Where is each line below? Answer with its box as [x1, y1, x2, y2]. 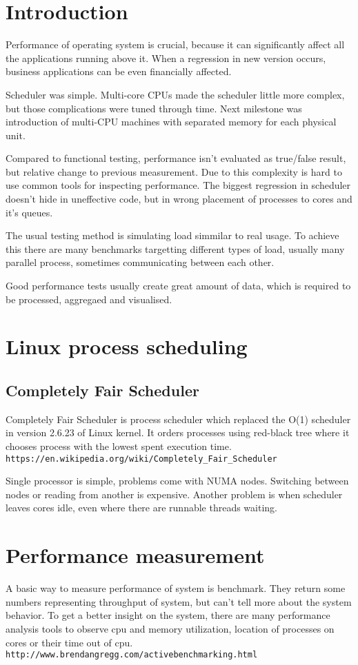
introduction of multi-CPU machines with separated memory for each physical [6, 114, 337, 129]
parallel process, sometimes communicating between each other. [6, 255, 275, 269]
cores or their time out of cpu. [6, 635, 133, 649]
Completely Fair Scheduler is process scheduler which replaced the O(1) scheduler [6, 411, 351, 426]
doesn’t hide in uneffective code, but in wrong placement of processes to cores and [6, 192, 352, 206]
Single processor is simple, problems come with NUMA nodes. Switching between [6, 473, 349, 488]
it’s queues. [6, 205, 53, 219]
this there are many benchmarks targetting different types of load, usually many [6, 241, 345, 256]
